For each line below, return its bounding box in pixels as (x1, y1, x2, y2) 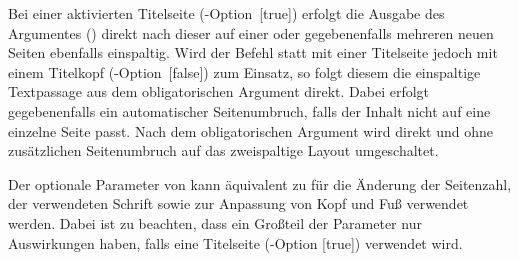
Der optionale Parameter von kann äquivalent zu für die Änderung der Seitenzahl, (8, 173, 512, 194)
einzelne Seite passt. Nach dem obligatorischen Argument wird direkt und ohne (8, 120, 493, 141)
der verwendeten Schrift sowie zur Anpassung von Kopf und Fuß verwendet (8, 193, 469, 214)
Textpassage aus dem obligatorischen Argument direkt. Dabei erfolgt (8, 81, 430, 102)
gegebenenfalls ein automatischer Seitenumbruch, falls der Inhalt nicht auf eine (8, 100, 491, 121)
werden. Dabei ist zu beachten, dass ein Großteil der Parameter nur (8, 212, 422, 233)
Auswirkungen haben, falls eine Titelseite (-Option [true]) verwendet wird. (8, 232, 463, 253)
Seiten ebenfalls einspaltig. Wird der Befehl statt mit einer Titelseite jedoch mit (8, 42, 498, 63)
